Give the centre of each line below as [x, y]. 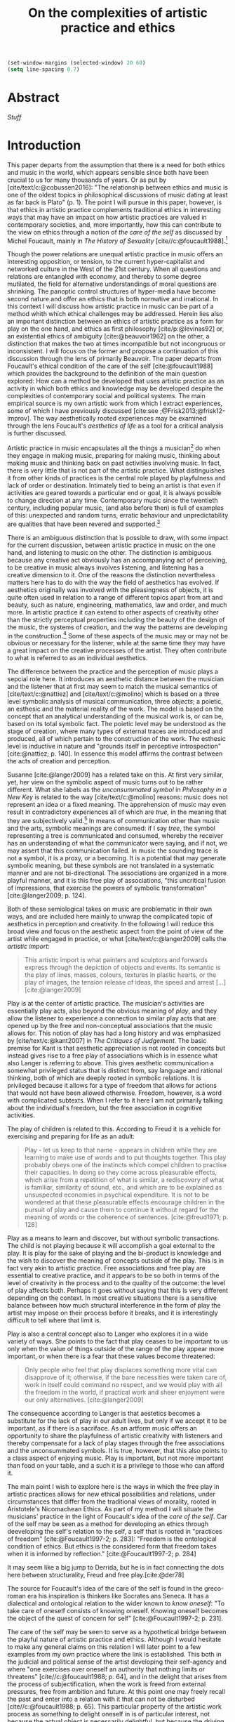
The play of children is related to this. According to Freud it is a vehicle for [114, 1129]
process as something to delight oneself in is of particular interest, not [109, 1714]
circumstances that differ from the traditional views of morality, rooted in [112, 1501]
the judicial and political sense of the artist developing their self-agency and [117, 1662]
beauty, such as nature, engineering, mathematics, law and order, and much [117, 605]
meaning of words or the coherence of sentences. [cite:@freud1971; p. [126, 1217]
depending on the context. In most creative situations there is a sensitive [112, 1298]
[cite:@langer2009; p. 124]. [47, 895]
